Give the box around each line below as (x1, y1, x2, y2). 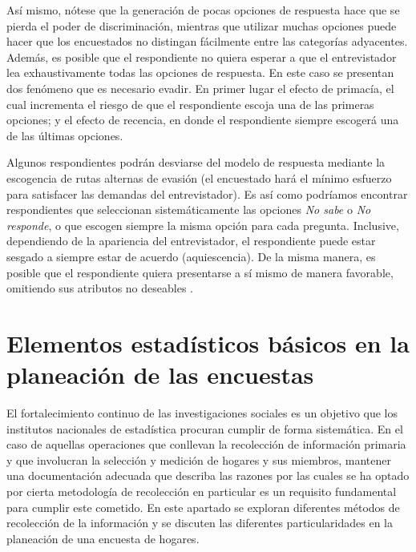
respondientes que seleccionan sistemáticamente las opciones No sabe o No (6, 201, 371, 218)
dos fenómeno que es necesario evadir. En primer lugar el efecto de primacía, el (6, 79, 394, 96)
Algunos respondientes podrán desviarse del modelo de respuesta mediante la (6, 154, 386, 171)
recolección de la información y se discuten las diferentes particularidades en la (6, 514, 394, 531)
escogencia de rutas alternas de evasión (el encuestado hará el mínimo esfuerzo (6, 169, 392, 186)
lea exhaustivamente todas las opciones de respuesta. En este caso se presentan (6, 64, 394, 81)
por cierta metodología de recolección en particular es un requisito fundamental (6, 482, 397, 499)
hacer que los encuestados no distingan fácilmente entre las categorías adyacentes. (6, 33, 408, 50)
